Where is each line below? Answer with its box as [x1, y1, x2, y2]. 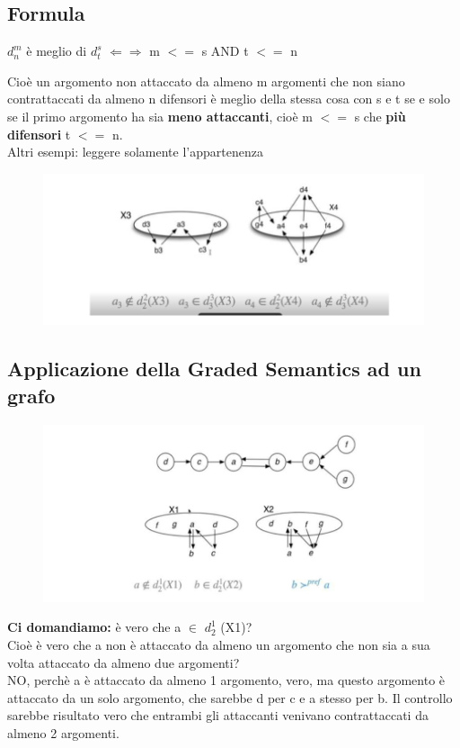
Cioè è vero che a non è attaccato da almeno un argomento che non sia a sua [7, 635, 430, 653]
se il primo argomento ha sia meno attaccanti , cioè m [7, 106, 313, 125]
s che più [354, 106, 406, 125]
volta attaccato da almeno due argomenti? [7, 653, 240, 671]
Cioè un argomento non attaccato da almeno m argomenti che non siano [7, 71, 405, 90]
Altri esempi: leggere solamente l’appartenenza [7, 142, 263, 161]
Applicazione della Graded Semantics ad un [7, 355, 421, 383]
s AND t [201, 41, 249, 60]
